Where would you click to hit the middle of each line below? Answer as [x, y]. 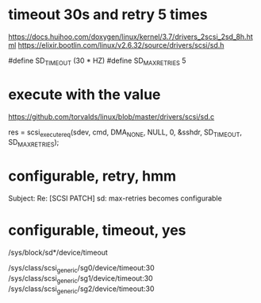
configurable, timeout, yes [97, 230]
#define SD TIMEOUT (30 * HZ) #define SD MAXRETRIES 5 [97, 61]
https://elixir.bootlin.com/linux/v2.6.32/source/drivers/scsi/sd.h [121, 45]
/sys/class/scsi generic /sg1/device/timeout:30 [81, 279]
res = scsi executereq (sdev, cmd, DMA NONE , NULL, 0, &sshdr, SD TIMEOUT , [125, 133]
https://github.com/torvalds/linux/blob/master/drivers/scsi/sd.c [111, 116]
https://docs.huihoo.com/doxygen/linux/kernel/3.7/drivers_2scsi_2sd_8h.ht [131, 37]
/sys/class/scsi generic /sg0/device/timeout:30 [81, 269]
